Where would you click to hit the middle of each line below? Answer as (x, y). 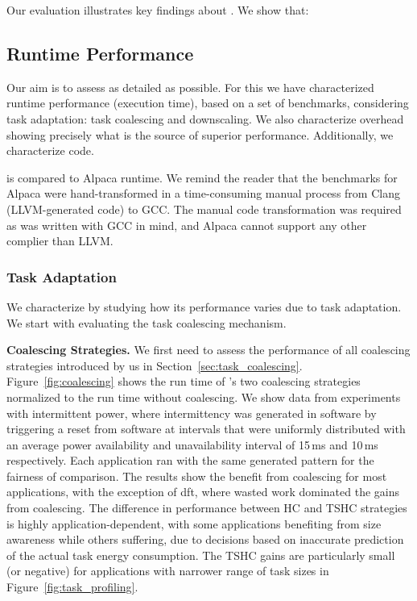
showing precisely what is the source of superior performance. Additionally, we (200, 134)
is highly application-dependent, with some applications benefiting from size (194, 523)
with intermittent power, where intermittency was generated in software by (192, 413)
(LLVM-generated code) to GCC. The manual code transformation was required (204, 209)
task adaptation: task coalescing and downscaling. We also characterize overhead (205, 118)
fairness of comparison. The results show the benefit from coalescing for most (197, 476)
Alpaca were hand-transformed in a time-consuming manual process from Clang (203, 193)
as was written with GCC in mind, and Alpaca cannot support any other (187, 225)
